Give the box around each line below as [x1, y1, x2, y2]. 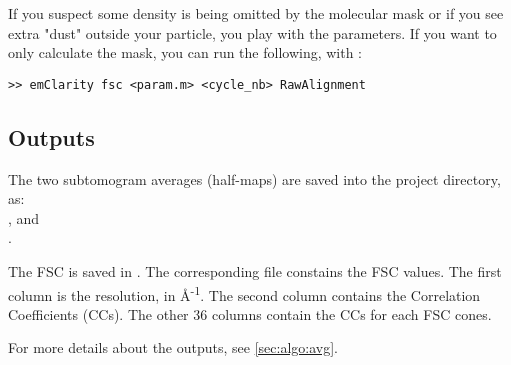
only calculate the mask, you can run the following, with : [8, 42, 363, 63]
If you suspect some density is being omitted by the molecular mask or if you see [8, 3, 504, 23]
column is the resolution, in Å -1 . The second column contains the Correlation [8, 281, 481, 305]
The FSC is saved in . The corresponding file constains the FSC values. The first [8, 261, 502, 282]
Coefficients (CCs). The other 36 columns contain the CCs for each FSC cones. [8, 303, 492, 324]
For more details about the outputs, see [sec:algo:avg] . [8, 337, 338, 358]
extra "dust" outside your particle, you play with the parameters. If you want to [8, 22, 497, 43]
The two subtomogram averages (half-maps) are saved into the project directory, [8, 168, 501, 189]
